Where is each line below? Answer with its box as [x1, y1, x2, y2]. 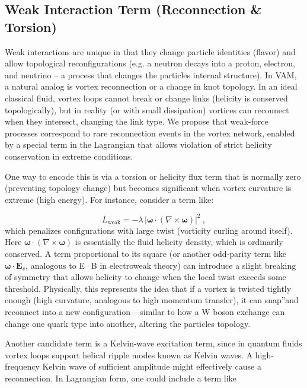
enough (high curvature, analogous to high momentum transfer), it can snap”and [5, 294, 299, 306]
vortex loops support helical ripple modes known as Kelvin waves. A [5, 348, 253, 361]
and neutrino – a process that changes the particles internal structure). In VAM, [5, 68, 297, 81]
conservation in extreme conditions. [5, 150, 133, 162]
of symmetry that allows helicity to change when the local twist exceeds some [5, 271, 286, 283]
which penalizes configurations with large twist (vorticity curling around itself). [5, 224, 293, 236]
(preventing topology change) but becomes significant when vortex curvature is [5, 182, 292, 194]
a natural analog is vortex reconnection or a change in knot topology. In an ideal [5, 80, 298, 93]
